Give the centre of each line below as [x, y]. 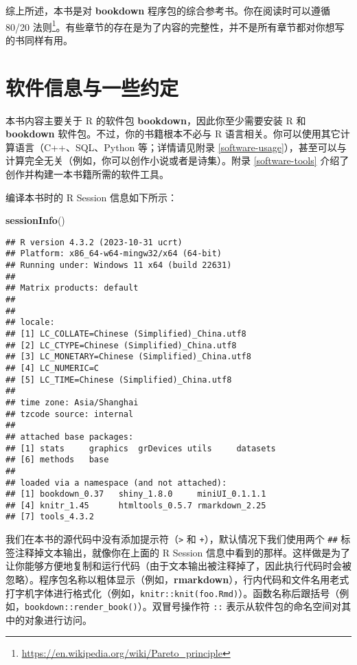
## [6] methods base [57, 460]
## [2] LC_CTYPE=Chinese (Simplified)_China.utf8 [121, 345]
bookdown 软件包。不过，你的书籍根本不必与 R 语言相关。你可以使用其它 [173, 134]
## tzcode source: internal [70, 414]
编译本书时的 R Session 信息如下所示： [91, 197]
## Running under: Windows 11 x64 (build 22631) [119, 266]
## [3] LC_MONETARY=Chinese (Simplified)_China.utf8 [128, 357]
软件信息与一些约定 [92, 87]
